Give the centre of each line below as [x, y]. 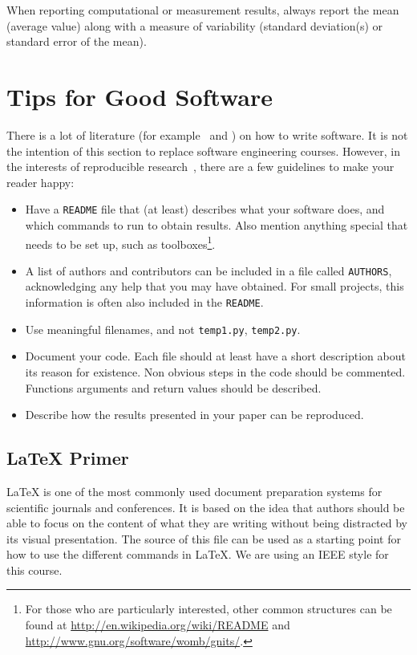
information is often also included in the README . [144, 302]
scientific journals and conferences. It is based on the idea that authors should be [206, 507]
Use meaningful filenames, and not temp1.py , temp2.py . [163, 329]
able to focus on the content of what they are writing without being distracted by [207, 523]
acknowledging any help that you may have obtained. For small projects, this [215, 286]
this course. [34, 570]
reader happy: [40, 182]
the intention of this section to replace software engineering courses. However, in [203, 151]
